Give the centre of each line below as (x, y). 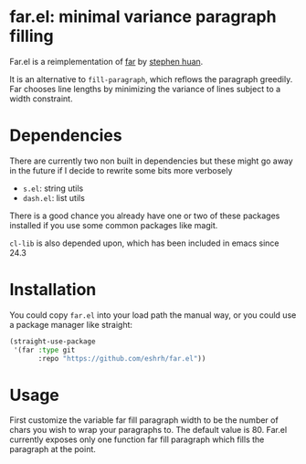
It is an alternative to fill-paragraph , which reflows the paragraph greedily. (151, 79)
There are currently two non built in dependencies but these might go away (152, 161)
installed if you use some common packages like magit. (114, 225)
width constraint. (41, 99)
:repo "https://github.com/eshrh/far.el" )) (122, 358)
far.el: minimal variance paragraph (143, 17)
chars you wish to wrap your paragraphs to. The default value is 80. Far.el (148, 430)
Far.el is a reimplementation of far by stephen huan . (106, 61)
